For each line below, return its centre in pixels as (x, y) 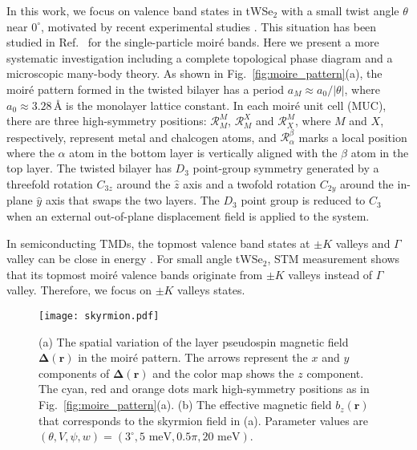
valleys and (363, 243)
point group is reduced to (303, 200)
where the (30, 152)
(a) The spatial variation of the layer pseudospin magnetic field (194, 341)
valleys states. (211, 290)
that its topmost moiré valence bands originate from (135, 274)
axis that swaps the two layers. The (132, 200)
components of (74, 373)
